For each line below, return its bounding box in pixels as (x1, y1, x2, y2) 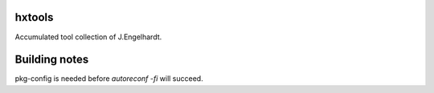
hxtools (14, 10, 54, 24)
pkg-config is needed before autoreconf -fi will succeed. (14, 74, 204, 83)
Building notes (14, 53, 89, 67)
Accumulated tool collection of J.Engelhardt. (14, 32, 162, 42)
